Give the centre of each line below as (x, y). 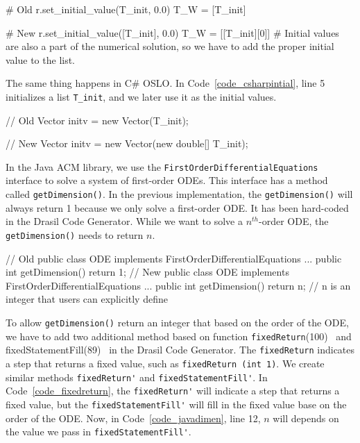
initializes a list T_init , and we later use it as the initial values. (141, 96)
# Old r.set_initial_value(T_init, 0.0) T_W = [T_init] (126, 9)
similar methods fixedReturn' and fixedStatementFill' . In (137, 377)
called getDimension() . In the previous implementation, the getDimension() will (179, 194)
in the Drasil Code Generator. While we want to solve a (124, 221)
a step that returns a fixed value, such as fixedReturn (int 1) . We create (165, 363)
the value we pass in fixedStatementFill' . (98, 432)
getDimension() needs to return (75, 234)
